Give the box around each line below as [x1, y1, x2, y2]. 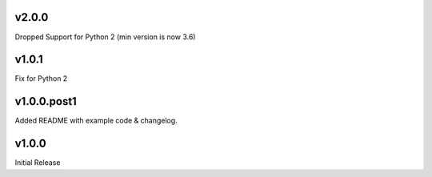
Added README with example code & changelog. [14, 116, 178, 126]
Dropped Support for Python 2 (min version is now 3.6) [14, 32, 196, 42]
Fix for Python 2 [14, 74, 68, 83]
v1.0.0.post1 [14, 95, 78, 108]
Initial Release [14, 158, 61, 167]
